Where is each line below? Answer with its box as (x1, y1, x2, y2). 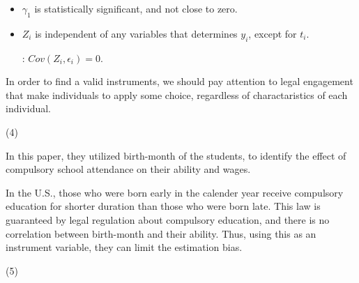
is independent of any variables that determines (35, 26, 238, 40)
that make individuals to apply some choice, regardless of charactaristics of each (6, 87, 348, 102)
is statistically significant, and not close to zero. (34, 1, 238, 15)
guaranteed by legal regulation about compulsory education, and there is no (6, 212, 330, 227)
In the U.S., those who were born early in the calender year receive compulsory (6, 185, 344, 199)
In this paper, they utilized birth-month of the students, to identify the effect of (6, 148, 346, 162)
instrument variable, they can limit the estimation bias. (6, 240, 243, 254)
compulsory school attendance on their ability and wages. (6, 162, 251, 176)
